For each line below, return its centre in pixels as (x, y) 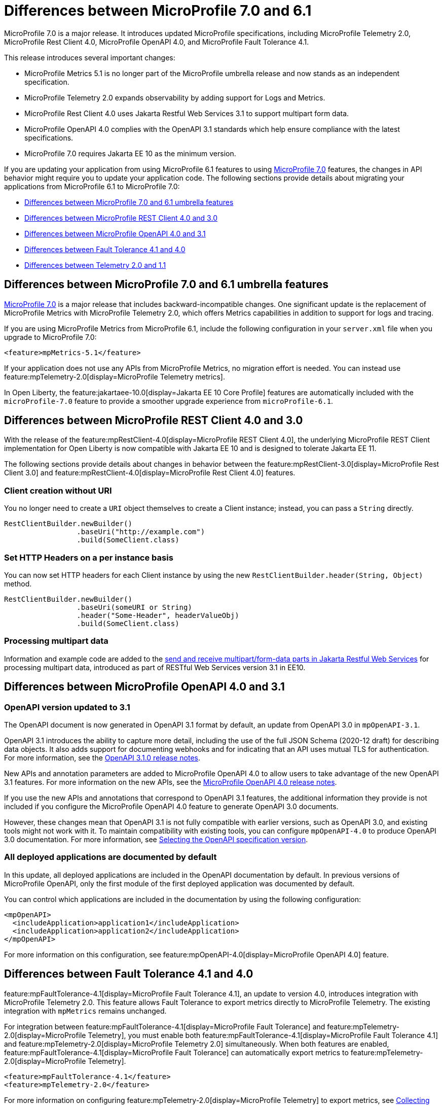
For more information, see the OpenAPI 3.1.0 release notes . (102, 757)
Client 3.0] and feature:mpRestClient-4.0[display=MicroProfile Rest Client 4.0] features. (150, 473)
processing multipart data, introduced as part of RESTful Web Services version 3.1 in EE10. (155, 667)
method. (18, 583)
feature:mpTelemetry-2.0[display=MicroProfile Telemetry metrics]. (115, 376)
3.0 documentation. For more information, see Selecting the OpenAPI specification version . (156, 839)
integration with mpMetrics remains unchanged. (85, 1011)
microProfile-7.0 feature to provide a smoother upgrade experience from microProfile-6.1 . (169, 401)
